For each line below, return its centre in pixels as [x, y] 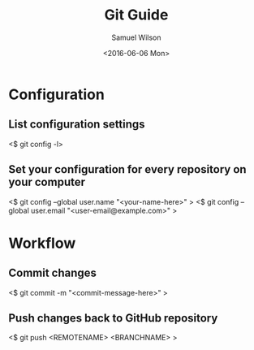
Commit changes [53, 273]
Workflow [42, 243]
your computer [47, 182]
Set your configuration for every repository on [127, 169]
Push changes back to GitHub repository [113, 318]
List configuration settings [77, 125]
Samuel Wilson [136, 37]
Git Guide [136, 15]
